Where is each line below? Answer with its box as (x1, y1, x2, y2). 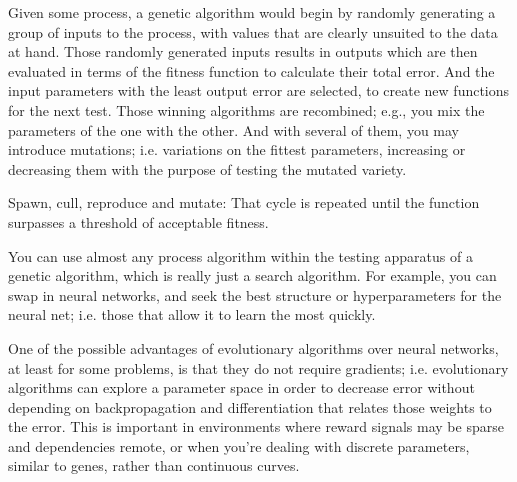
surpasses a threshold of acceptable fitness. (8, 211, 269, 232)
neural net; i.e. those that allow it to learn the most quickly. (8, 304, 376, 325)
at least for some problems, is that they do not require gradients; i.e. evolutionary (8, 357, 509, 378)
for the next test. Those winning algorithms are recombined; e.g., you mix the (8, 99, 485, 120)
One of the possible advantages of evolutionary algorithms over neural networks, (8, 337, 499, 358)
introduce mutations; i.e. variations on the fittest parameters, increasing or (8, 139, 466, 160)
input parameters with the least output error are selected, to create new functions (8, 80, 510, 101)
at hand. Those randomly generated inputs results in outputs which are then (8, 41, 478, 62)
